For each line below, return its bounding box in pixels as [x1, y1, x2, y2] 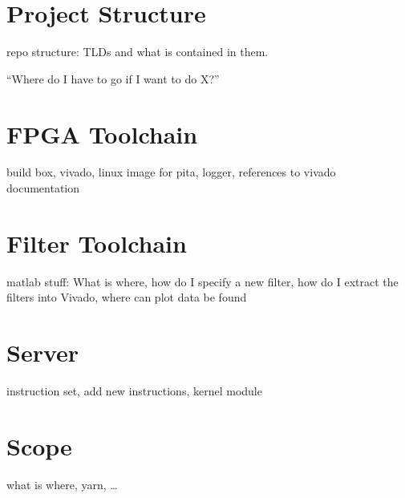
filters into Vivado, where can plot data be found [6, 289, 247, 306]
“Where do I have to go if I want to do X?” [6, 70, 220, 87]
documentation [6, 180, 80, 196]
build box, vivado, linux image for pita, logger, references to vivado [6, 164, 336, 180]
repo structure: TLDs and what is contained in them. [6, 43, 269, 60]
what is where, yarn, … [6, 476, 118, 492]
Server [6, 336, 79, 369]
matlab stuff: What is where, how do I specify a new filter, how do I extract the [6, 273, 399, 289]
